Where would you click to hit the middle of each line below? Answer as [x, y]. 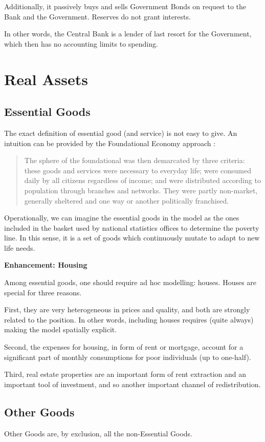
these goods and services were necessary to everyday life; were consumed [138, 170]
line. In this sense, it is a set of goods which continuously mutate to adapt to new [132, 238]
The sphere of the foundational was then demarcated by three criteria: [135, 160]
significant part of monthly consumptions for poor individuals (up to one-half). [128, 357]
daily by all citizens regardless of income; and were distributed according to [142, 180]
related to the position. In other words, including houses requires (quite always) [129, 319]
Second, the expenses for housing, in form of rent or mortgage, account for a [124, 347]
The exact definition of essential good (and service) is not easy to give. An [121, 133]
